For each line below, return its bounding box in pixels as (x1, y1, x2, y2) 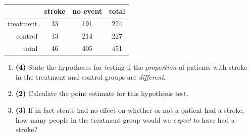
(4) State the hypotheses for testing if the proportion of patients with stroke (15, 62, 247, 72)
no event (72, 5, 102, 16)
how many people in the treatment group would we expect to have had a (15, 114, 235, 125)
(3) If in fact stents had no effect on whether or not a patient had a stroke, (15, 104, 244, 115)
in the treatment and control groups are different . (15, 71, 166, 82)
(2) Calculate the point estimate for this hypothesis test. (15, 88, 189, 98)
